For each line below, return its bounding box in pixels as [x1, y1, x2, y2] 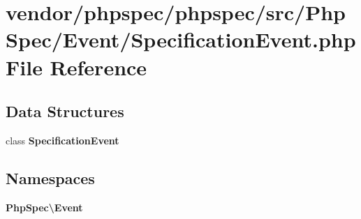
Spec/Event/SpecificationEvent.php [6, 25, 356, 54]
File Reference [6, 52, 147, 81]
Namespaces [6, 167, 95, 188]
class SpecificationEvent [6, 133, 119, 147]
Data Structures [6, 100, 124, 122]
